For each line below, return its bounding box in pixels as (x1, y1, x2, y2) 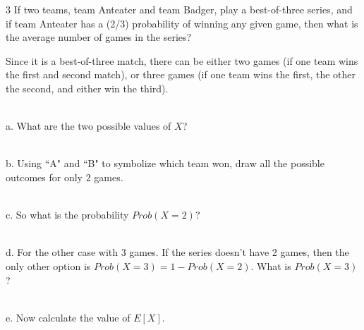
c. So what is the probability (6, 207, 129, 222)
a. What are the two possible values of (6, 118, 171, 133)
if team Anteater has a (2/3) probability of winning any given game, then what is (6, 16, 358, 30)
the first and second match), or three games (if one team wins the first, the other (6, 67, 356, 82)
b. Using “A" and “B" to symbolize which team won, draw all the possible (6, 156, 324, 171)
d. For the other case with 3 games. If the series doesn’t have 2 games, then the (6, 245, 349, 259)
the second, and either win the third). (6, 80, 169, 95)
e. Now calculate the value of (6, 310, 131, 324)
